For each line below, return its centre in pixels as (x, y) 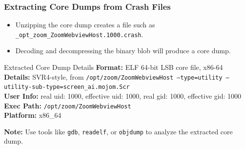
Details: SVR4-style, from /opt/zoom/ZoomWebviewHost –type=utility (113, 76)
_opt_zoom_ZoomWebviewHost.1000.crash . (79, 34)
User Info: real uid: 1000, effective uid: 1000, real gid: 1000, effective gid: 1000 (122, 96)
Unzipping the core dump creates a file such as (85, 25)
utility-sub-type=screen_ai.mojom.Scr (67, 87)
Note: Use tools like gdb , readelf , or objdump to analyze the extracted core (118, 131)
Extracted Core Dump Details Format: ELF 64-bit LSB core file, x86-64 (113, 67)
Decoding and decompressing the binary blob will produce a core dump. (123, 51)
